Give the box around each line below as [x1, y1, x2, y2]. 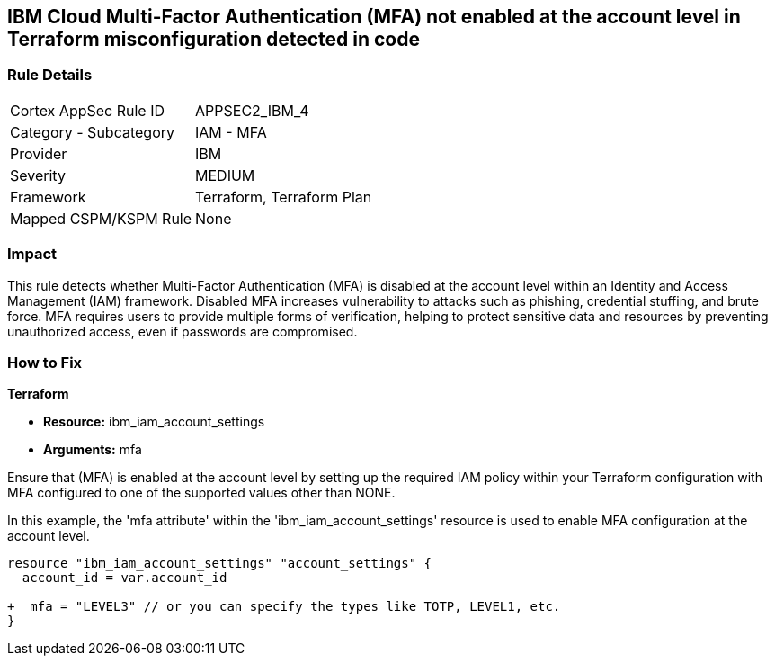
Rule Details [7, 66, 93, 85]
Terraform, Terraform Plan [195, 187, 372, 206]
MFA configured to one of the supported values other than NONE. [7, 485, 396, 501]
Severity [10, 166, 66, 184]
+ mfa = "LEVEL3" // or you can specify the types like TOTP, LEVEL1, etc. [7, 599, 561, 614]
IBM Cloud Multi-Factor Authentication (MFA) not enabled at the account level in [7, 5, 741, 28]
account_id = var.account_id [22, 570, 227, 586]
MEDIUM [195, 166, 255, 184]
